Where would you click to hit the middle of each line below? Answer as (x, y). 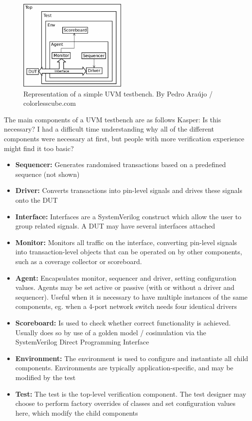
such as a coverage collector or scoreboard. (79, 261)
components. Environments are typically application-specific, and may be (124, 368)
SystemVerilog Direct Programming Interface (82, 342)
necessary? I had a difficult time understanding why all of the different (109, 129)
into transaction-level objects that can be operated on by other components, (129, 252)
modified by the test (45, 377)
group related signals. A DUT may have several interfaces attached (115, 226)
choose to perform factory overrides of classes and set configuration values (126, 403)
